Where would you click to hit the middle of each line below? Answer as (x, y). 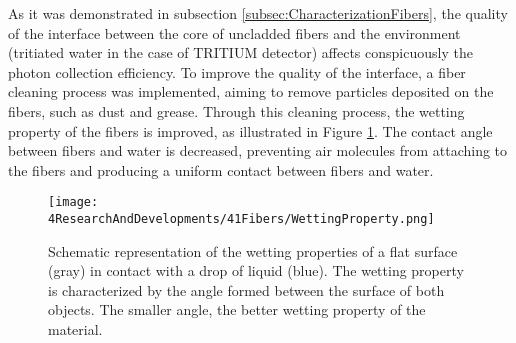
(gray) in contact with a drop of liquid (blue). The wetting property (256, 270)
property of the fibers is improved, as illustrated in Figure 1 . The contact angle (250, 130)
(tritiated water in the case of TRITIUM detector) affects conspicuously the (240, 52)
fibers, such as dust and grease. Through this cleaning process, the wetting (236, 110)
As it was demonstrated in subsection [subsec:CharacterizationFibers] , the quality (258, 13)
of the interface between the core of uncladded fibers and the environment (234, 32)
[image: (73, 202)
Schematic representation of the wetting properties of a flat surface (253, 250)
